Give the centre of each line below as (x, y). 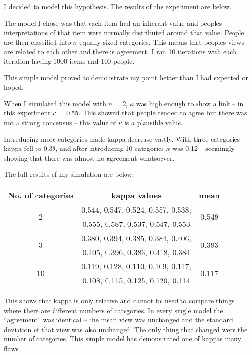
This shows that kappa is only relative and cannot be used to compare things (119, 300)
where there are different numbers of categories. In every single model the (114, 310)
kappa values (136, 195)
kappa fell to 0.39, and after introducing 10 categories (84, 148)
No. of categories (41, 195)
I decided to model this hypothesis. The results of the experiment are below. (118, 6)
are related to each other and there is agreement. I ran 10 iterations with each (120, 51)
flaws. (12, 348)
